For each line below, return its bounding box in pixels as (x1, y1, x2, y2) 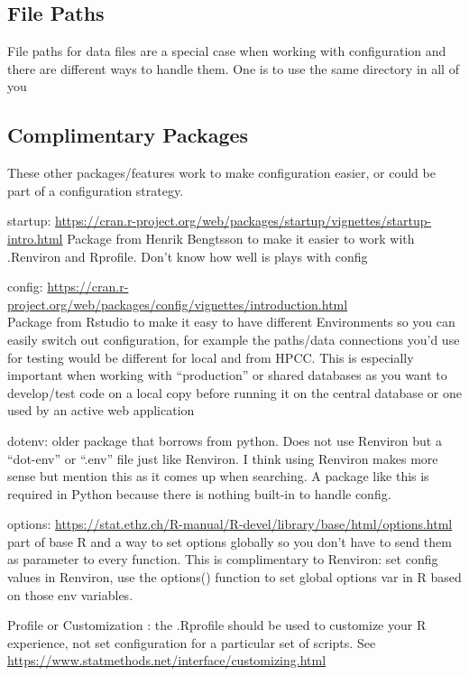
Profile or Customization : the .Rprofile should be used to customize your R (7, 616, 427, 634)
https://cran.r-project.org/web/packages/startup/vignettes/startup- (55, 211, 432, 230)
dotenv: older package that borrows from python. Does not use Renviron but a (7, 431, 442, 449)
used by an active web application (7, 401, 195, 420)
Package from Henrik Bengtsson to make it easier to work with (67, 228, 415, 247)
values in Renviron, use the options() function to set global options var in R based (7, 568, 462, 587)
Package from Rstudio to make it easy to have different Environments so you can (7, 312, 455, 331)
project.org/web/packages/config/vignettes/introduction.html (7, 294, 348, 313)
